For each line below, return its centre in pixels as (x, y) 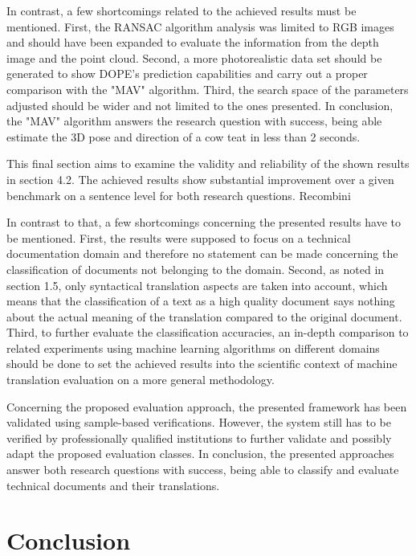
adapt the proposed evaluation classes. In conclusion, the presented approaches (200, 454)
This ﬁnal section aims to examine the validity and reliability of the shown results (208, 164)
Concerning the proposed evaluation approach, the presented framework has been (207, 406)
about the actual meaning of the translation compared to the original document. (204, 316)
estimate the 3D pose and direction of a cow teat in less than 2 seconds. (184, 136)
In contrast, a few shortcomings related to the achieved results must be (181, 10)
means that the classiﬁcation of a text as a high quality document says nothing (201, 301)
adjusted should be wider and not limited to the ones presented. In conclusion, (200, 105)
